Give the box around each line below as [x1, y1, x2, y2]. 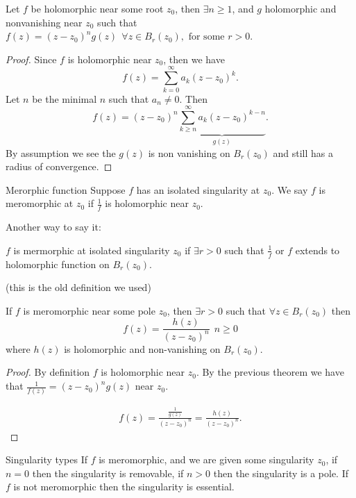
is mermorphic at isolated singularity [13, 242, 170, 257]
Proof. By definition [6, 365, 90, 379]
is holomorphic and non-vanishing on [64, 341, 221, 356]
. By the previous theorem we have [196, 365, 344, 379]
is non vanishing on [148, 145, 230, 160]
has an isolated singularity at [136, 182, 260, 197]
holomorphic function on [6, 256, 110, 271]
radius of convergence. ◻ [6, 159, 112, 174]
